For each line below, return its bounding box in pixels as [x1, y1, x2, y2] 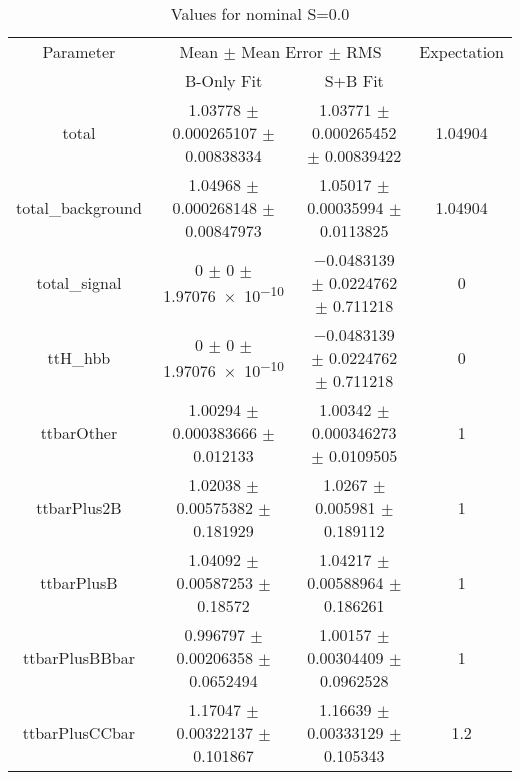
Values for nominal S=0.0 [170, 2, 350, 25]
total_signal [36, 271, 122, 294]
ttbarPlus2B [36, 496, 122, 519]
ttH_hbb [47, 346, 111, 369]
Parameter [42, 40, 116, 63]
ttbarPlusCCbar [22, 721, 136, 744]
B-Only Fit [184, 69, 263, 92]
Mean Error [241, 40, 324, 63]
